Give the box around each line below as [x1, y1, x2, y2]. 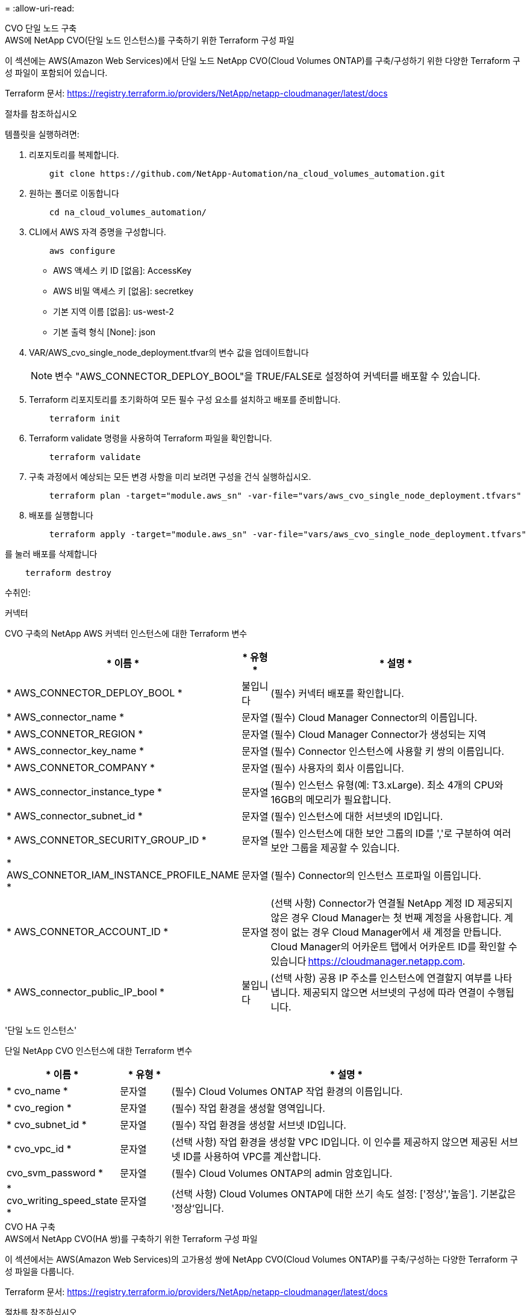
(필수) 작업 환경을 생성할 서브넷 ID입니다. [171, 1119, 346, 1131]
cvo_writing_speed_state [7, 1194, 118, 1206]
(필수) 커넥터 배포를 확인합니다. [270, 687, 404, 699]
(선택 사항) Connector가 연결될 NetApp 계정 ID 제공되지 [270, 897, 513, 909]
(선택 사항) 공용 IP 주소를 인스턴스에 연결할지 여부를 [270, 972, 492, 984]
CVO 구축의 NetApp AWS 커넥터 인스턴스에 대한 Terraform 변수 [5, 628, 248, 639]
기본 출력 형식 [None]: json [53, 327, 156, 337]
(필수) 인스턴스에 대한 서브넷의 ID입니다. [270, 810, 443, 822]
